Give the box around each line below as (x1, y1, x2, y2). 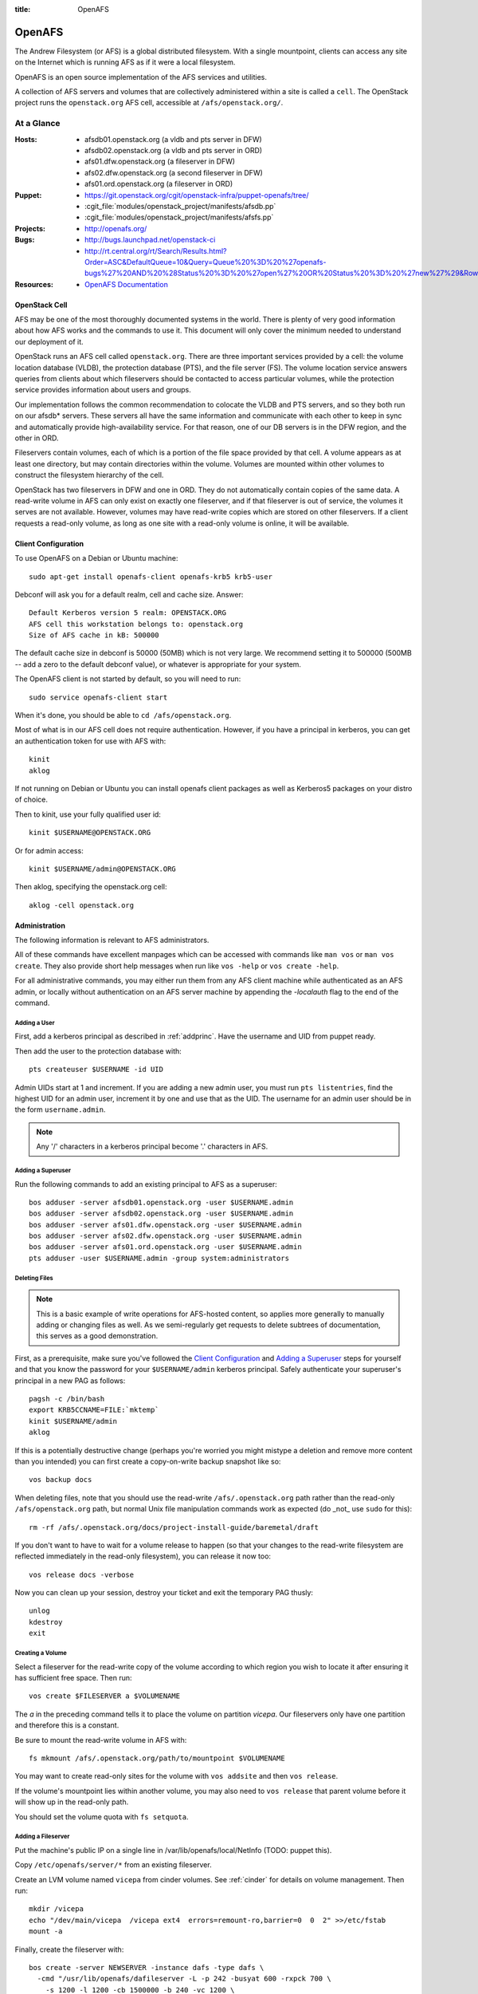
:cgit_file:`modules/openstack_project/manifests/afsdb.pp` (84, 201, 276, 211)
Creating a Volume (14, 1649, 67, 1657)
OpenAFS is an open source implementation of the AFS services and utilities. (14, 72, 267, 81)
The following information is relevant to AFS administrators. (14, 936, 210, 945)
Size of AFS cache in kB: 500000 (29, 631, 159, 640)
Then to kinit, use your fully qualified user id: (14, 810, 161, 819)
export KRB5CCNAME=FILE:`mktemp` (29, 1405, 159, 1415)
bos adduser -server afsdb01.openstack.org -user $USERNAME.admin (29, 1197, 294, 1207)
